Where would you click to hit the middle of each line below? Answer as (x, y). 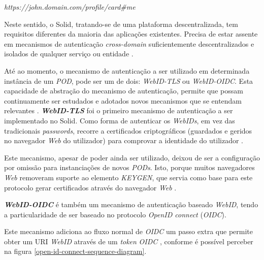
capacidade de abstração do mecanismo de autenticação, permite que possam (124, 91)
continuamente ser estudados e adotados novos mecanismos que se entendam (123, 100)
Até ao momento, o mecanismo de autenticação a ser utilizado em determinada (127, 70)
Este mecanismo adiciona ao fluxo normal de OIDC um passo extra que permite (129, 231)
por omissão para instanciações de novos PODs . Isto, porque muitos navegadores (129, 167)
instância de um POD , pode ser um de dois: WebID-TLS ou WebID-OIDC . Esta (129, 80)
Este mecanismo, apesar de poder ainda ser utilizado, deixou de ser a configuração (132, 157)
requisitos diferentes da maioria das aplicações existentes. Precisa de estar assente (131, 34)
